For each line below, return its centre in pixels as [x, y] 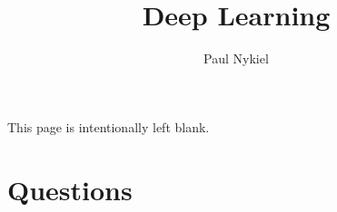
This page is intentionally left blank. [109, 126]
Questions [70, 189]
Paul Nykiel [236, 58]
